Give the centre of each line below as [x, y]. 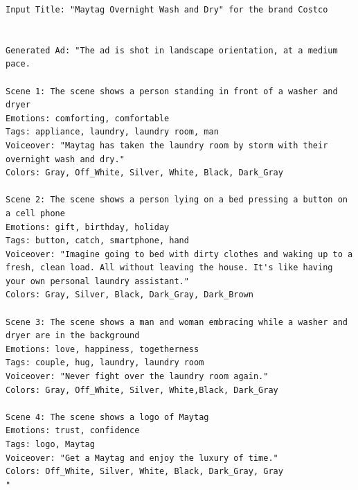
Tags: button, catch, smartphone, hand [97, 241]
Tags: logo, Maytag [50, 444]
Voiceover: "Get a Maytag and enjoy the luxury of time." [142, 458]
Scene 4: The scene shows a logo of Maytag [107, 417]
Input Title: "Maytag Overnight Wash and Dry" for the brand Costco [167, 10]
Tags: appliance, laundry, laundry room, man [112, 132]
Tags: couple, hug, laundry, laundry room [105, 363]
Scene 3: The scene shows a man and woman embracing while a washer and [177, 322]
